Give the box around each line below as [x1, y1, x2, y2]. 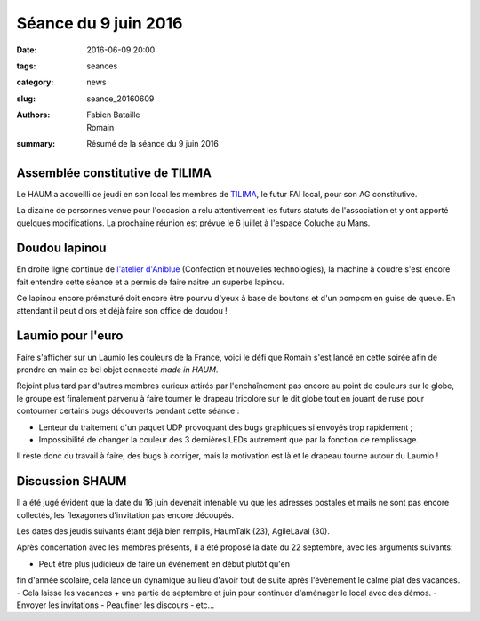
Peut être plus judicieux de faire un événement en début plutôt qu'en [38, 558, 291, 569]
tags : [16, 60, 36, 71]
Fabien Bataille [86, 109, 140, 120]
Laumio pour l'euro [16, 329, 124, 344]
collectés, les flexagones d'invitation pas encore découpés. [16, 509, 235, 520]
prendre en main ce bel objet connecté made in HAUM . [16, 364, 219, 375]
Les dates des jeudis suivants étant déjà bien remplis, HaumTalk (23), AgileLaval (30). [16, 525, 331, 537]
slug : [16, 93, 36, 104]
